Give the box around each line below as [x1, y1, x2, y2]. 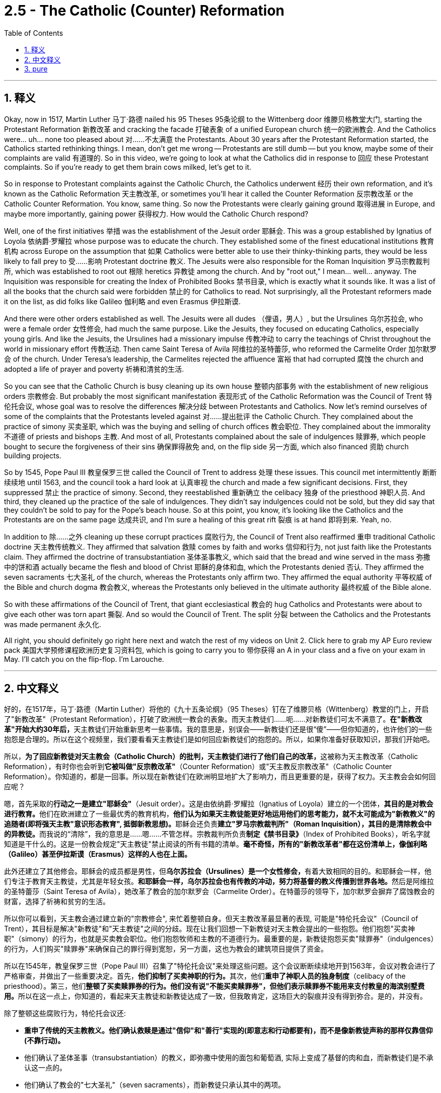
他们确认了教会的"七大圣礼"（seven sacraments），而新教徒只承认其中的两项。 [24, 1080, 285, 1089]
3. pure [24, 64, 48, 73]
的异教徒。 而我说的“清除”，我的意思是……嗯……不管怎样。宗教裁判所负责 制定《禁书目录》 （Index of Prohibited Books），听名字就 [4, 830, 430, 839]
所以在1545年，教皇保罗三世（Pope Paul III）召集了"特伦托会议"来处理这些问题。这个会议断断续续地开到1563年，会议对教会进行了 [4, 962, 436, 971]
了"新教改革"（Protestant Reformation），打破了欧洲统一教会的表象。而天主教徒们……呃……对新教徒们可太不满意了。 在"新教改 [4, 715, 422, 724]
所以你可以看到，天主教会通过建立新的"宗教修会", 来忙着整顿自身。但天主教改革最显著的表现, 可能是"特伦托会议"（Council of [4, 914, 418, 923]
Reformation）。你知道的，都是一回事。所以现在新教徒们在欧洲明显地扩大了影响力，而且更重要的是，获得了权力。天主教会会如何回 [4, 772, 436, 781]
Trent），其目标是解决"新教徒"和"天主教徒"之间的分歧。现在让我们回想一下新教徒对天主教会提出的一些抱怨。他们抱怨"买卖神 [4, 924, 415, 933]
